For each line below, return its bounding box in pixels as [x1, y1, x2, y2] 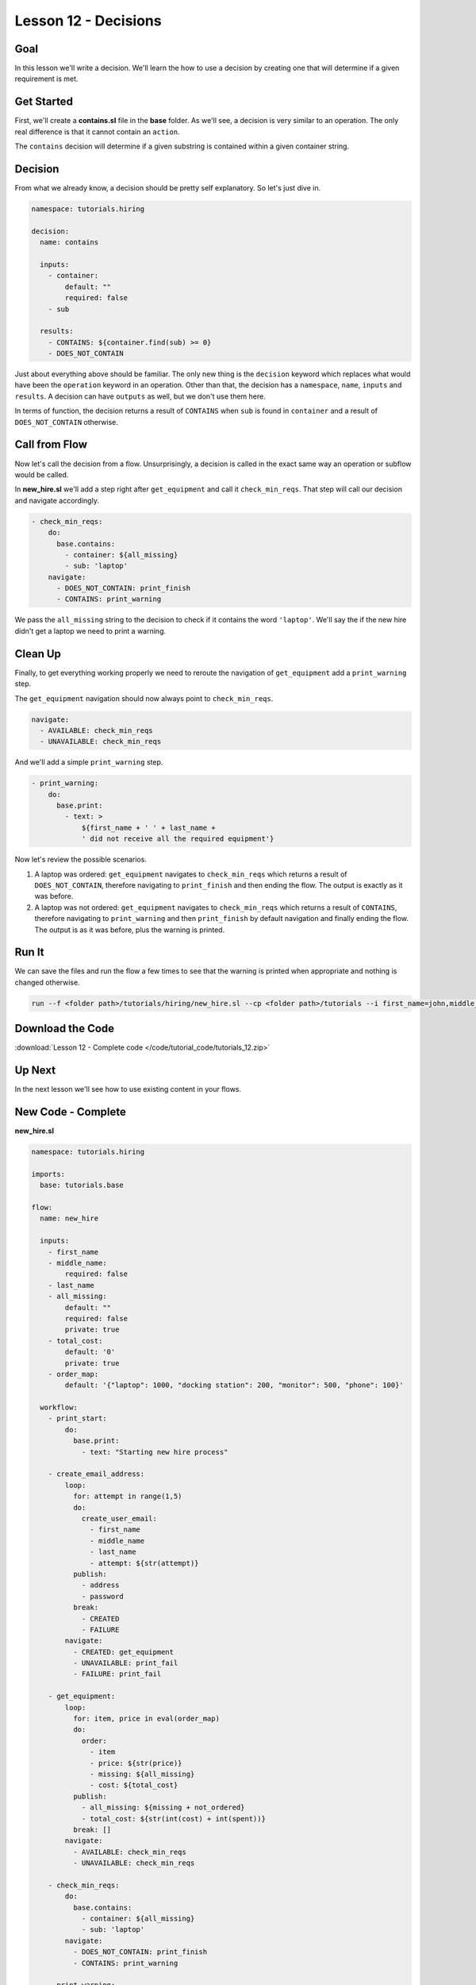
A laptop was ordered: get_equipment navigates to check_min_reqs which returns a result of [34, 869, 347, 879]
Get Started [14, 95, 73, 109]
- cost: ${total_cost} [90, 1781, 178, 1790]
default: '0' [64, 1347, 116, 1357]
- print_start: [48, 1414, 107, 1423]
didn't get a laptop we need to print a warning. [14, 626, 167, 635]
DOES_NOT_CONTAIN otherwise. [14, 417, 119, 426]
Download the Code [14, 1022, 115, 1035]
